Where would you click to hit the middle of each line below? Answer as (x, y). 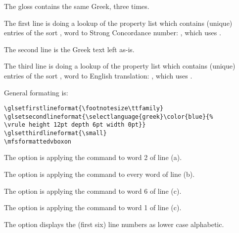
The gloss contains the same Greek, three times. (77, 6)
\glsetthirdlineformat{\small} (55, 133)
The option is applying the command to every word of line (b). (99, 174)
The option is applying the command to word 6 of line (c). (93, 191)
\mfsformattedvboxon (38, 141)
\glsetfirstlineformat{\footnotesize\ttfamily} (84, 109)
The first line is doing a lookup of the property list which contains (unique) (118, 23)
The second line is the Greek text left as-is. (69, 49)
